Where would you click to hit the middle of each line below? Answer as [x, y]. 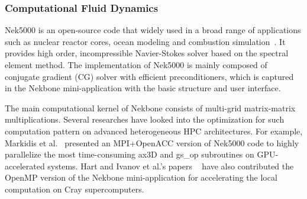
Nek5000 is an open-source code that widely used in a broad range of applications [153, 30]
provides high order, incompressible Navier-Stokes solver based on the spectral [147, 53]
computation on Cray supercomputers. [75, 189]
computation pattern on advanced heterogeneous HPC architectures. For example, [154, 131]
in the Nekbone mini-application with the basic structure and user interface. [143, 88]
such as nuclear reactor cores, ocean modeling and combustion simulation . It [145, 41]
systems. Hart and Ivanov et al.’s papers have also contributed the [171, 166]
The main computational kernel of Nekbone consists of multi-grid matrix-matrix [150, 107]
